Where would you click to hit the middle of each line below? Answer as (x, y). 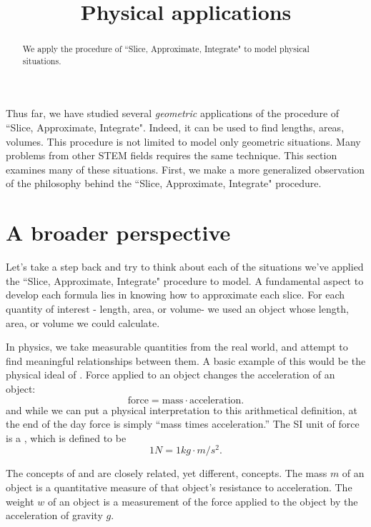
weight (20, 501)
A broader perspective (118, 232)
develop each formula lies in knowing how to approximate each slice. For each (175, 295)
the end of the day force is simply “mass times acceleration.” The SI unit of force (183, 424)
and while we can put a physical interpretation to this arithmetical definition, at (182, 410)
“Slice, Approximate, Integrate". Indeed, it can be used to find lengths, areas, (175, 127)
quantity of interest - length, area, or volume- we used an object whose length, (177, 308)
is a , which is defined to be (66, 437)
